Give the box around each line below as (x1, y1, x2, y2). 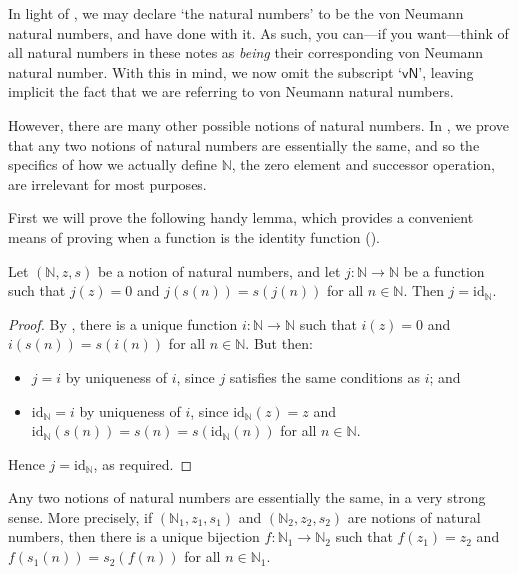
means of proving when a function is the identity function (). (8, 226, 381, 247)
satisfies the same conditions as (229, 366, 421, 387)
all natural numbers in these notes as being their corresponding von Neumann (8, 42, 484, 63)
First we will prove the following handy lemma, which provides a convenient (8, 207, 474, 228)
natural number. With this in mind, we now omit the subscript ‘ (8, 61, 402, 82)
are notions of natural (347, 506, 481, 527)
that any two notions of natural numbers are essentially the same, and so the (8, 134, 480, 155)
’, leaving (418, 61, 474, 82)
